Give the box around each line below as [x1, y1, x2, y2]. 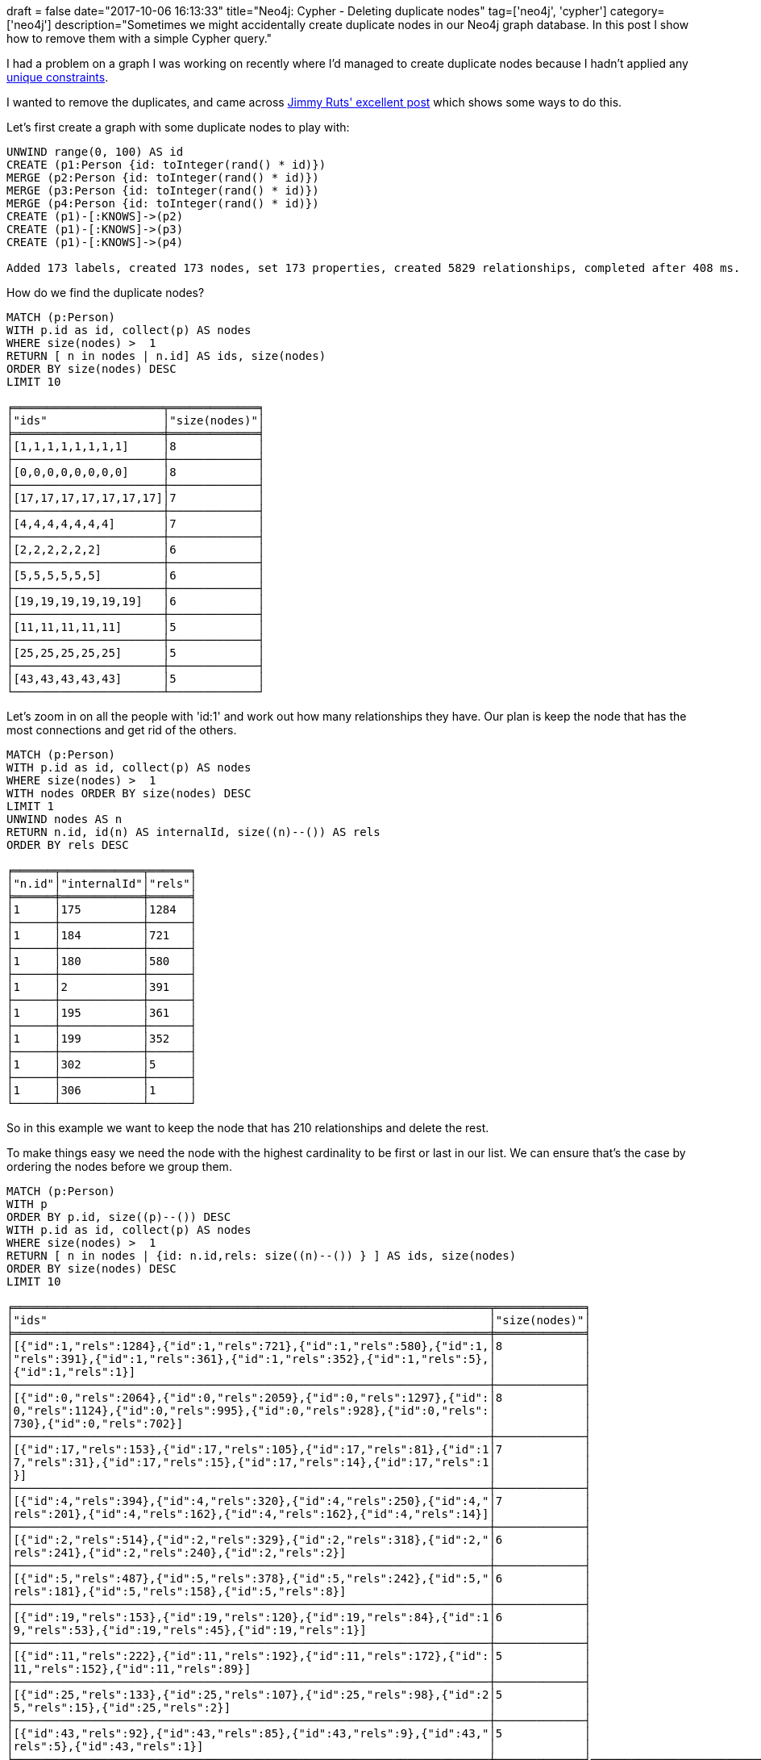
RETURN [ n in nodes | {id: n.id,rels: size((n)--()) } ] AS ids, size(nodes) [6, 1249, 517, 1262]
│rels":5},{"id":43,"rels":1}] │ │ [6, 1740, 591, 1753]
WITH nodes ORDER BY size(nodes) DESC [6, 787, 252, 800]
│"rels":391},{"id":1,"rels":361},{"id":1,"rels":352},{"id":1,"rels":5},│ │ [6, 1352, 591, 1365]
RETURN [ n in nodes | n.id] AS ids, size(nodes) [6, 349, 326, 362]
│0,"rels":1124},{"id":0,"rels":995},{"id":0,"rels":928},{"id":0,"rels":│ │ [6, 1404, 591, 1417]
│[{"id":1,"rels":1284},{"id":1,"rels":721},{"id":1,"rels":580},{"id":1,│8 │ [6, 1340, 591, 1352]
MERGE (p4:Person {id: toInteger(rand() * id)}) [6, 197, 319, 210]
